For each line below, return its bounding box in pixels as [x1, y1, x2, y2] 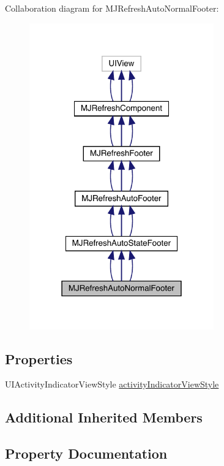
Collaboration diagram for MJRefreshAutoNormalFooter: [5, 2, 219, 14]
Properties [5, 349, 73, 368]
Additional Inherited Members [5, 408, 203, 427]
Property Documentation [5, 444, 168, 463]
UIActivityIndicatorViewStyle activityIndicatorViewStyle [5, 378, 219, 391]
